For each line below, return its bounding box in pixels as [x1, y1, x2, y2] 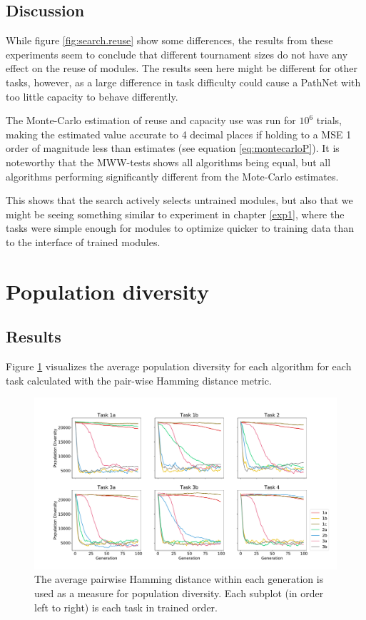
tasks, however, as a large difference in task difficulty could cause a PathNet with [6, 74, 361, 89]
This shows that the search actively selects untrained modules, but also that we [6, 193, 353, 208]
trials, [316, 113, 342, 128]
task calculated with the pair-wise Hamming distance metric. [6, 372, 272, 387]
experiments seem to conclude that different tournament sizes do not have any [6, 46, 348, 61]
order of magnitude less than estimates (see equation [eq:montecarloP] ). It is [6, 141, 340, 156]
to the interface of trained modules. [6, 234, 161, 249]
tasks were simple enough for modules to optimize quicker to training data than [6, 220, 355, 235]
